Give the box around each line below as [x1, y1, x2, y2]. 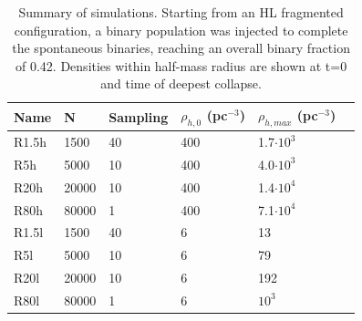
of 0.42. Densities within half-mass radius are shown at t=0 [16, 56, 347, 75]
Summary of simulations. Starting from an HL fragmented [18, 3, 344, 21]
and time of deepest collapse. [100, 74, 262, 93]
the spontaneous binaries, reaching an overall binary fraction [12, 38, 350, 57]
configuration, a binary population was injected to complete [14, 20, 348, 39]
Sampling [109, 107, 169, 126]
